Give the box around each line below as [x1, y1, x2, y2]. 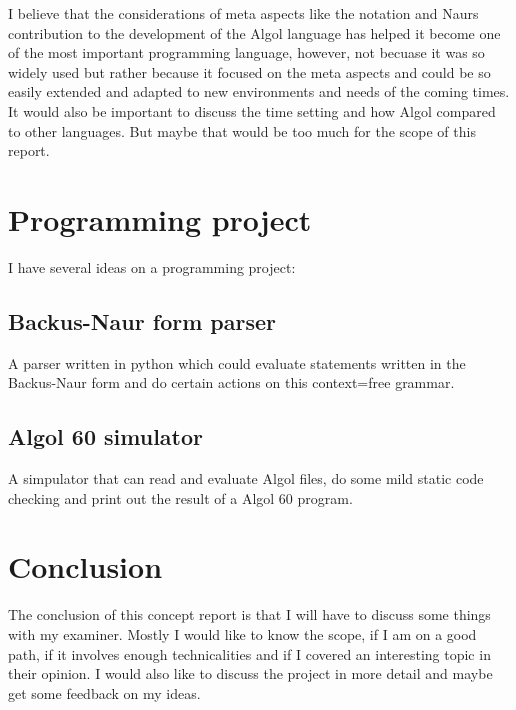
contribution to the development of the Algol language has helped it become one [8, 22, 501, 43]
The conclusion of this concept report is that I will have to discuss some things [8, 604, 491, 625]
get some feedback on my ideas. [8, 682, 201, 703]
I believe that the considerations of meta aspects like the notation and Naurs [8, 3, 479, 23]
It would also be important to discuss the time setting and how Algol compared [8, 100, 496, 121]
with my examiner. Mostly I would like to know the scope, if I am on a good [8, 623, 477, 644]
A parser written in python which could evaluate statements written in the [8, 352, 466, 373]
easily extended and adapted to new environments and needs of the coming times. [8, 81, 510, 102]
